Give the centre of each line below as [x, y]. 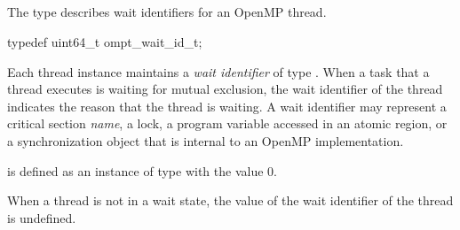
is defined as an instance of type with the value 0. [142, 170]
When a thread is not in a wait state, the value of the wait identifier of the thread [230, 200]
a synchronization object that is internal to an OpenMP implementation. [206, 140]
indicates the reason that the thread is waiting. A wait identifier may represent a [227, 106]
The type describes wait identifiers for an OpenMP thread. [167, 12]
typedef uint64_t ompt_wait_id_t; [105, 41]
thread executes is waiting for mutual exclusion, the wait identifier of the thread [225, 89]
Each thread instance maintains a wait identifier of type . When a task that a [218, 71]
